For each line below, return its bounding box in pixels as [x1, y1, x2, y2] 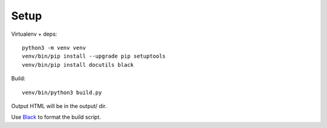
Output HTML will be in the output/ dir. [11, 102, 107, 109]
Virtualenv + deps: [11, 30, 58, 38]
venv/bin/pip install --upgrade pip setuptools [22, 53, 166, 60]
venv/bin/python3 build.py [22, 89, 102, 96]
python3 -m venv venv [22, 44, 86, 51]
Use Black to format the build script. [11, 113, 101, 121]
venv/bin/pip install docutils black [22, 61, 134, 68]
